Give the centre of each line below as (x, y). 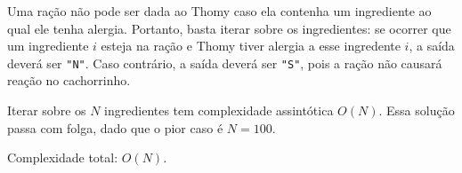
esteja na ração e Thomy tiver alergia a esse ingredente (251, 46)
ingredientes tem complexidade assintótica (219, 110)
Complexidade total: (63, 157)
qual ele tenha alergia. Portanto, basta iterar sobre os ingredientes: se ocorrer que (229, 28)
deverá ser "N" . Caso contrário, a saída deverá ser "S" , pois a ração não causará (225, 63)
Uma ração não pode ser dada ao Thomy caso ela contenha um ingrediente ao (219, 11)
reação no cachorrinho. (69, 80)
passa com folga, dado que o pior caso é (115, 127)
